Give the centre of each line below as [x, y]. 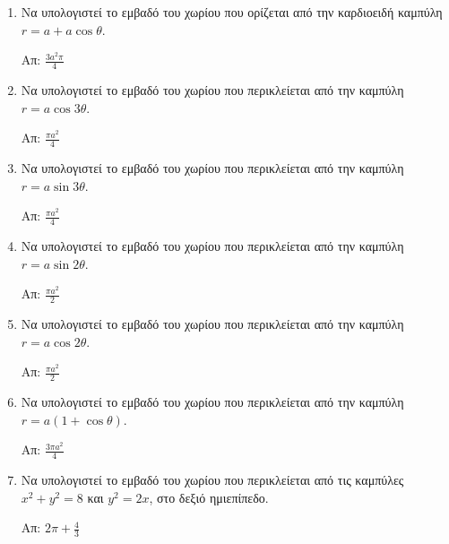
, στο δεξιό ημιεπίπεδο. [209, 497]
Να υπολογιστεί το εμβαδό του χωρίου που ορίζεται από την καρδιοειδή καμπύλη [232, 12]
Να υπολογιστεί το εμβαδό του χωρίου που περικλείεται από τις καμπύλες [212, 480]
